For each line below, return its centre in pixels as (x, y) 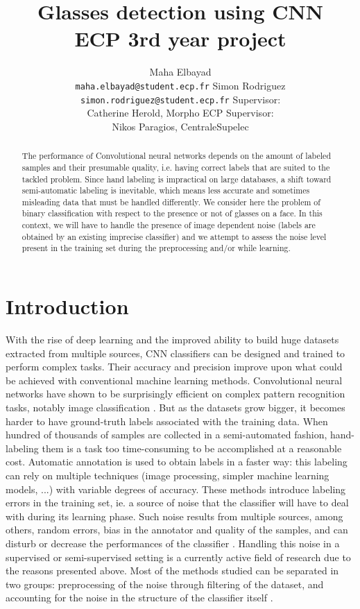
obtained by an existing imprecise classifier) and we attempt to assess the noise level (174, 236)
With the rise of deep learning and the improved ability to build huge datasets (172, 340)
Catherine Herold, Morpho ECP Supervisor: (180, 113)
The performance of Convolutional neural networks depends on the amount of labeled (176, 156)
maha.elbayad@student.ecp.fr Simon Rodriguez (180, 85)
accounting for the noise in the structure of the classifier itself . (139, 598)
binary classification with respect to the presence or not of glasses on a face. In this (172, 213)
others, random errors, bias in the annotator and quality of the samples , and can (177, 530)
